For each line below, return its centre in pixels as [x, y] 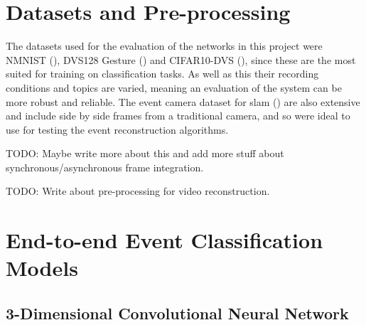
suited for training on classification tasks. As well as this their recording [162, 74]
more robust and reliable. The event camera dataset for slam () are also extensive [183, 101]
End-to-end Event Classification [165, 240]
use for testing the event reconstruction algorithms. [117, 129]
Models [42, 268]
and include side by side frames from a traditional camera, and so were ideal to [178, 116]
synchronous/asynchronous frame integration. [105, 167]
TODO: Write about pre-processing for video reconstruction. [138, 191]
